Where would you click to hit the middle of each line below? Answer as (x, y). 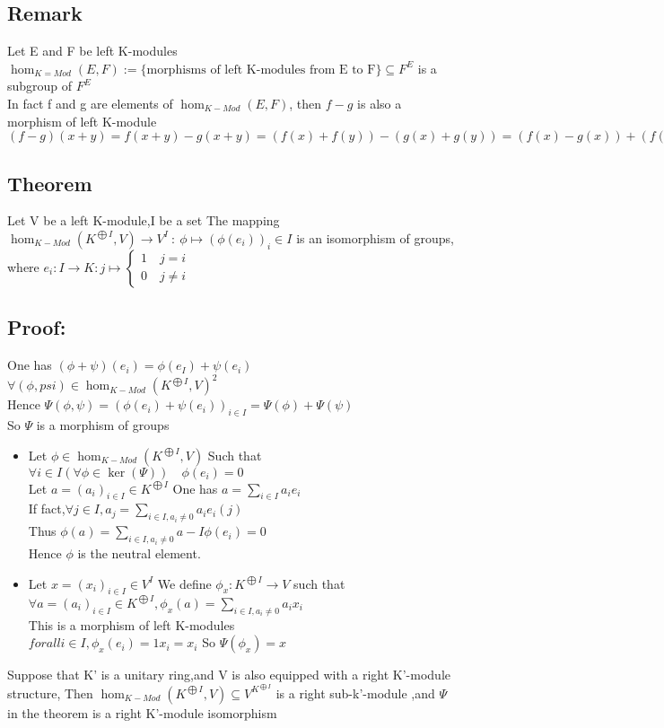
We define (184, 583)
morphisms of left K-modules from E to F (261, 70)
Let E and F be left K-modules (92, 51)
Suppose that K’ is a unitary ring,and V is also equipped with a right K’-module (229, 675)
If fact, (47, 509)
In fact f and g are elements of (90, 103)
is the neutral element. (139, 553)
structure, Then (50, 693)
